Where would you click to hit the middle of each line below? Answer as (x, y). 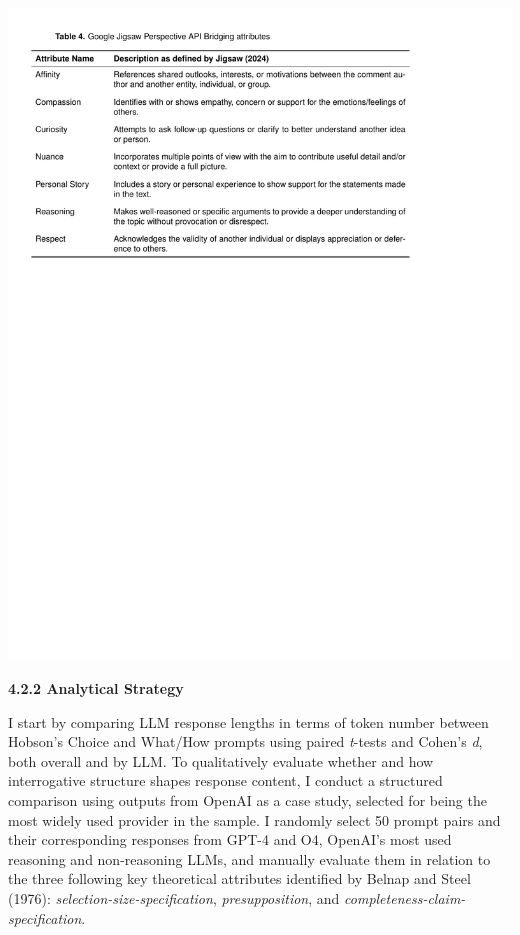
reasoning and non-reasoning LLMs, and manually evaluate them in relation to (249, 858)
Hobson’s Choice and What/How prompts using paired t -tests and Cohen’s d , (245, 741)
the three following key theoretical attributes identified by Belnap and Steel (239, 878)
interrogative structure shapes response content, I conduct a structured (225, 780)
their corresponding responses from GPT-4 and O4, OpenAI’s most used (230, 839)
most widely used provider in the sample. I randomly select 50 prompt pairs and (254, 819)
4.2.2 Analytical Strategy (96, 688)
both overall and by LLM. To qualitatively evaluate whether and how (221, 760)
